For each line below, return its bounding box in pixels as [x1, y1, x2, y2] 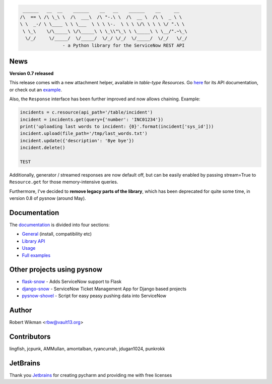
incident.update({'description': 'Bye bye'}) [20, 138, 134, 143]
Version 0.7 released [9, 71, 54, 77]
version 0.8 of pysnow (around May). [9, 195, 86, 201]
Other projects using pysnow [9, 265, 103, 274]
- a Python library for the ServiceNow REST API [62, 42, 185, 48]
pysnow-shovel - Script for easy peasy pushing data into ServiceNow [22, 293, 166, 299]
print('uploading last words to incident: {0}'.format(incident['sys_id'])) [20, 124, 214, 129]
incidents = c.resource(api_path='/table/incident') [20, 109, 153, 116]
